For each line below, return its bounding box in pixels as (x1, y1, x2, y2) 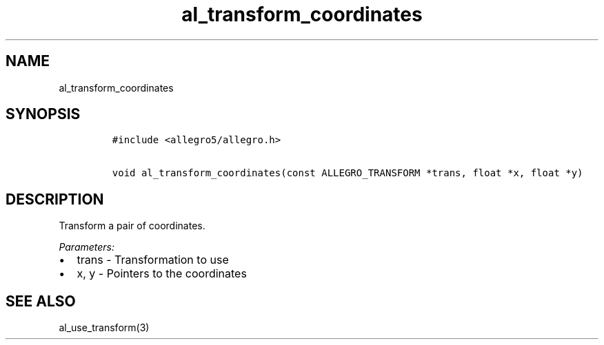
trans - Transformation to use (77, 253, 229, 267)
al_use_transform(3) (59, 322, 150, 334)
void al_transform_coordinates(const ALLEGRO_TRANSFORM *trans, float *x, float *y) (112, 167, 583, 179)
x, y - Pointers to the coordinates (77, 266, 247, 281)
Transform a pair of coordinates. (59, 220, 205, 232)
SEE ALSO (6, 292, 76, 310)
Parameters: (59, 241, 115, 253)
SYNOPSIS (6, 105, 81, 123)
